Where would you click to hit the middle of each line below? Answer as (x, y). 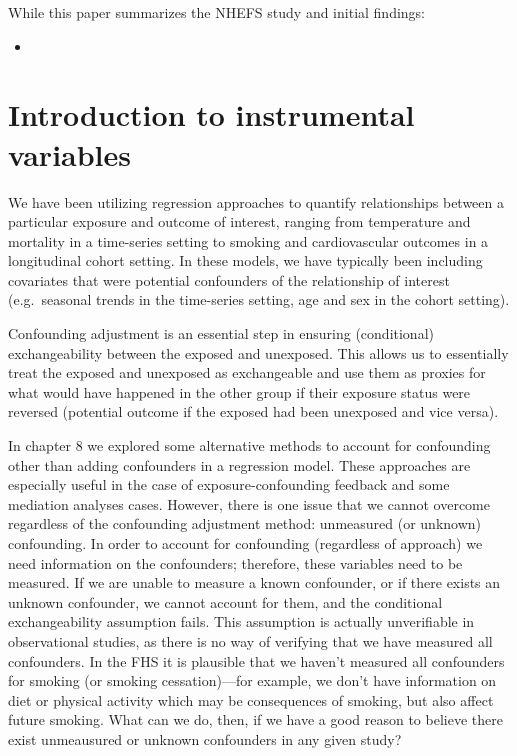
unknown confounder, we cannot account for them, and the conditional (225, 601)
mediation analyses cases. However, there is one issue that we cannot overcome (249, 503)
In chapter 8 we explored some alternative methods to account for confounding (249, 445)
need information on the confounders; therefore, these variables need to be (235, 562)
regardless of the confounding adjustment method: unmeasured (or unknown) (245, 523)
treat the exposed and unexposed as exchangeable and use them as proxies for (247, 372)
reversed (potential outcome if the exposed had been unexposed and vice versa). (253, 411)
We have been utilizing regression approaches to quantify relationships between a (256, 201)
